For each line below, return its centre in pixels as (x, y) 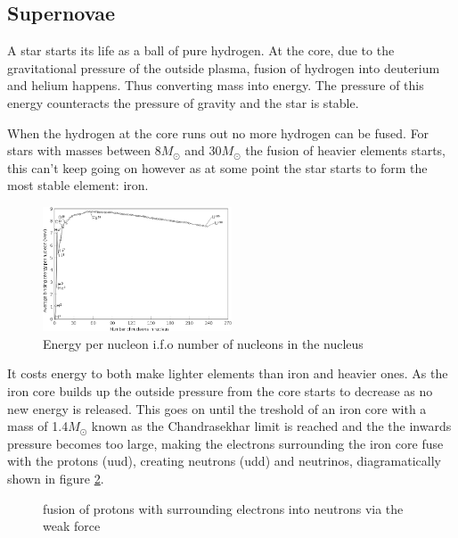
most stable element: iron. (78, 185)
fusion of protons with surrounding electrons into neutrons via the (223, 508)
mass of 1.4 (38, 426)
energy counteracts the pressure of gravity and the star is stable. (183, 102)
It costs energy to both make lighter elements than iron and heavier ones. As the (228, 373)
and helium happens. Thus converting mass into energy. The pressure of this (216, 85)
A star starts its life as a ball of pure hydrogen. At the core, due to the (201, 50)
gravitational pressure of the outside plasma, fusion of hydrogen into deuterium (224, 67)
